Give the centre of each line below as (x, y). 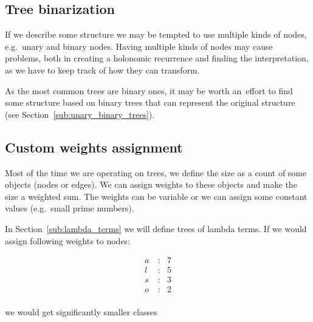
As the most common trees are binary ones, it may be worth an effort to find (149, 90)
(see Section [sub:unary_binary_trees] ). (80, 114)
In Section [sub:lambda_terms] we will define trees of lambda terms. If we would (156, 228)
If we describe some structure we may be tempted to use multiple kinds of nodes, (156, 34)
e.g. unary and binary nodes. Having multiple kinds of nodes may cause (139, 46)
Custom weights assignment (94, 147)
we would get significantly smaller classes (81, 312)
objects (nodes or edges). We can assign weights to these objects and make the (151, 184)
